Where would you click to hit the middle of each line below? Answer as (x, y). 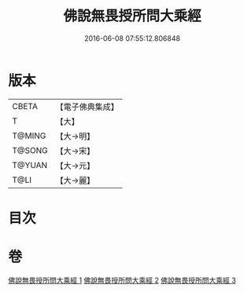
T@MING (29, 136)
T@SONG (30, 150)
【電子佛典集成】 (87, 107)
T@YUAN (30, 165)
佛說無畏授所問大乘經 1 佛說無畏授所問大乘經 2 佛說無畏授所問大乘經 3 (122, 280)
